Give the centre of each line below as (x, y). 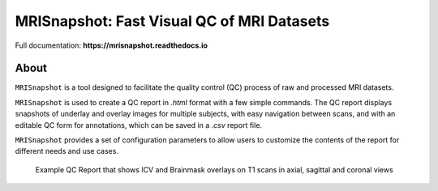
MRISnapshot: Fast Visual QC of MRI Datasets (172, 21)
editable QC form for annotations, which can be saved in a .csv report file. (139, 125)
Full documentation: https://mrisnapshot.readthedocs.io (112, 45)
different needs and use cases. (67, 151)
